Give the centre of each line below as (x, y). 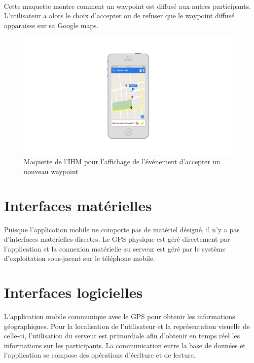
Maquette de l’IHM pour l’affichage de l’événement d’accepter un (122, 162)
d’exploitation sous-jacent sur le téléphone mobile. (80, 258)
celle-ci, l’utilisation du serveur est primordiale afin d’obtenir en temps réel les (122, 336)
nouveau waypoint (51, 171)
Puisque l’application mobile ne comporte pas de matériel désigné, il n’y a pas (122, 229)
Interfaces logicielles (73, 292)
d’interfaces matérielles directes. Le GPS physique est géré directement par (117, 239)
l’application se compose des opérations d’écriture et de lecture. (100, 355)
